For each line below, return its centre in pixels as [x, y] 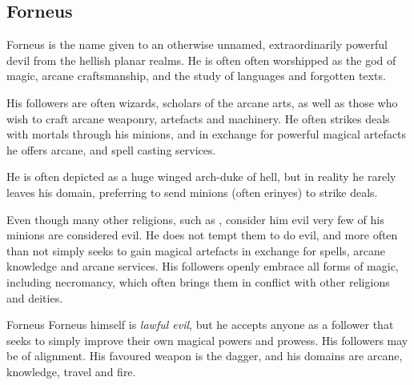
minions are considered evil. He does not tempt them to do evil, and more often [202, 235]
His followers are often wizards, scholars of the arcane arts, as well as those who [202, 102]
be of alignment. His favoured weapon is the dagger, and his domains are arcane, [205, 356]
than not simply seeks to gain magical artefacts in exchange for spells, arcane [196, 250]
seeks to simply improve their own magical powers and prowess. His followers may [207, 340]
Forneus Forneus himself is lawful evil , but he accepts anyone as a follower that [200, 325]
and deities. [35, 297]
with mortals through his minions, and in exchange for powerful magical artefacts [207, 134]
